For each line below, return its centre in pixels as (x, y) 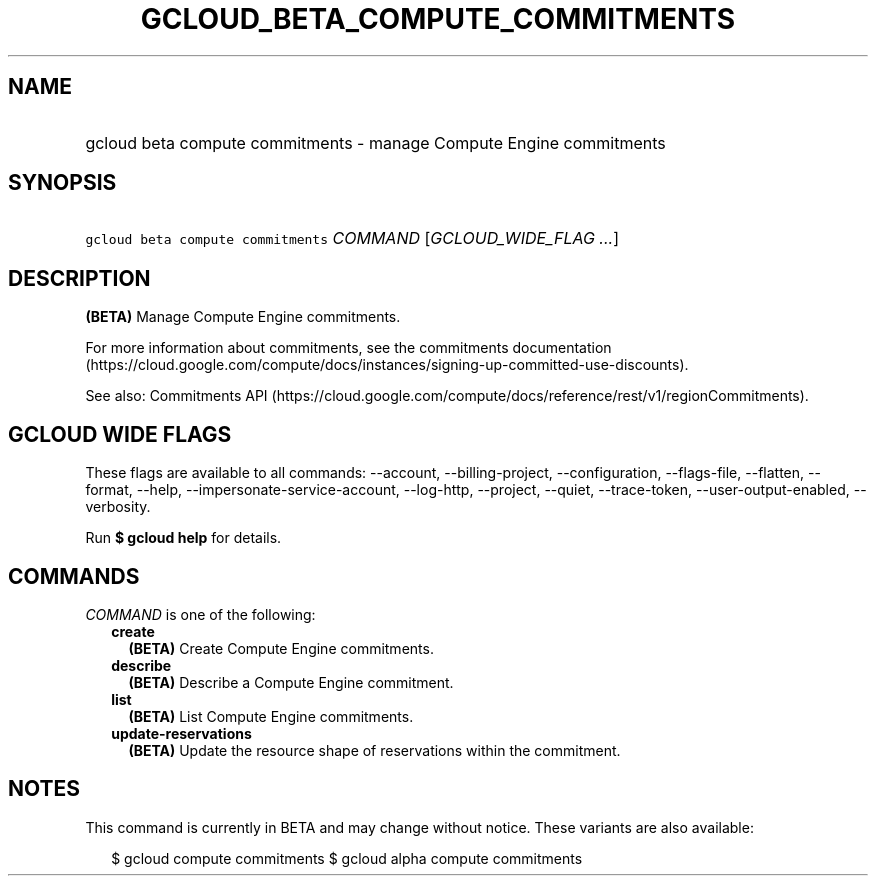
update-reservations (181, 733)
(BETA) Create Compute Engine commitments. (281, 648)
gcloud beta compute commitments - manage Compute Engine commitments (375, 142)
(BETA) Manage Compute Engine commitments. (243, 317)
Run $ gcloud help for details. (183, 538)
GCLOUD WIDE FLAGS (120, 434)
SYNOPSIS (62, 183)
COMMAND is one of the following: (200, 614)
